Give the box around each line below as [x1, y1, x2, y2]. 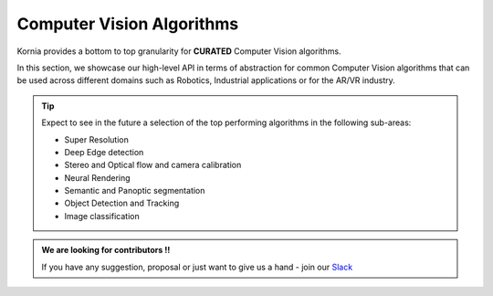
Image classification [64, 210, 141, 221]
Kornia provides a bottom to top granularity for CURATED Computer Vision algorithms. [16, 46, 341, 57]
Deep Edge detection [64, 146, 144, 157]
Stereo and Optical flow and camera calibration [64, 160, 242, 171]
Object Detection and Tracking [64, 197, 180, 209]
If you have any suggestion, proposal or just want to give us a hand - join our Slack [41, 261, 353, 272]
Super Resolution [64, 133, 130, 145]
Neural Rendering [64, 172, 131, 183]
